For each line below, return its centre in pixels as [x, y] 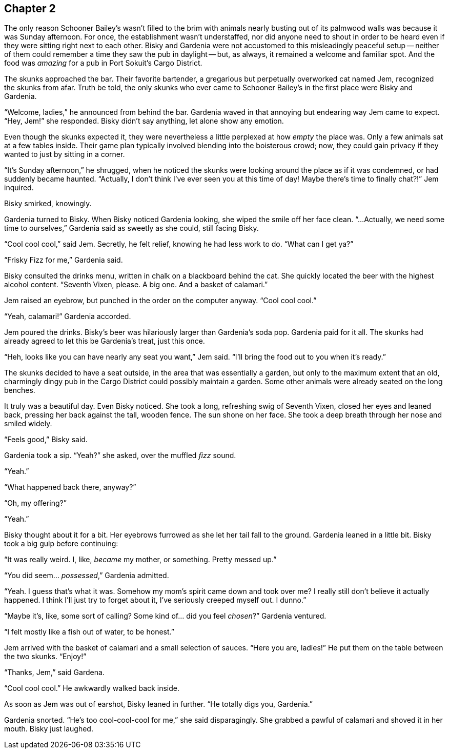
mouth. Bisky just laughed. [49, 729]
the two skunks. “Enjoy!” [45, 657]
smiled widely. [28, 424]
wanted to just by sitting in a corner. [65, 154]
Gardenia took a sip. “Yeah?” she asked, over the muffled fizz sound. [120, 455]
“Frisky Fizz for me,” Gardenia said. [64, 260]
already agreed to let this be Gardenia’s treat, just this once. [105, 341]
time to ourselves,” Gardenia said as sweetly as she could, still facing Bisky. [131, 228]
